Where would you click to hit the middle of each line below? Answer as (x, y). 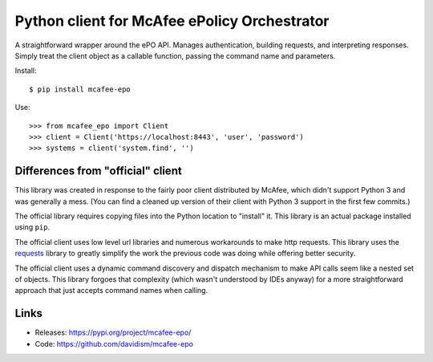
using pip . (32, 227)
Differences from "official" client (98, 171)
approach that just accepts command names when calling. (111, 291)
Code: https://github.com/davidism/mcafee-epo (114, 344)
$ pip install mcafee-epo (80, 89)
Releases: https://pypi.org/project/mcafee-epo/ (113, 332)
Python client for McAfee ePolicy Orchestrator (172, 21)
